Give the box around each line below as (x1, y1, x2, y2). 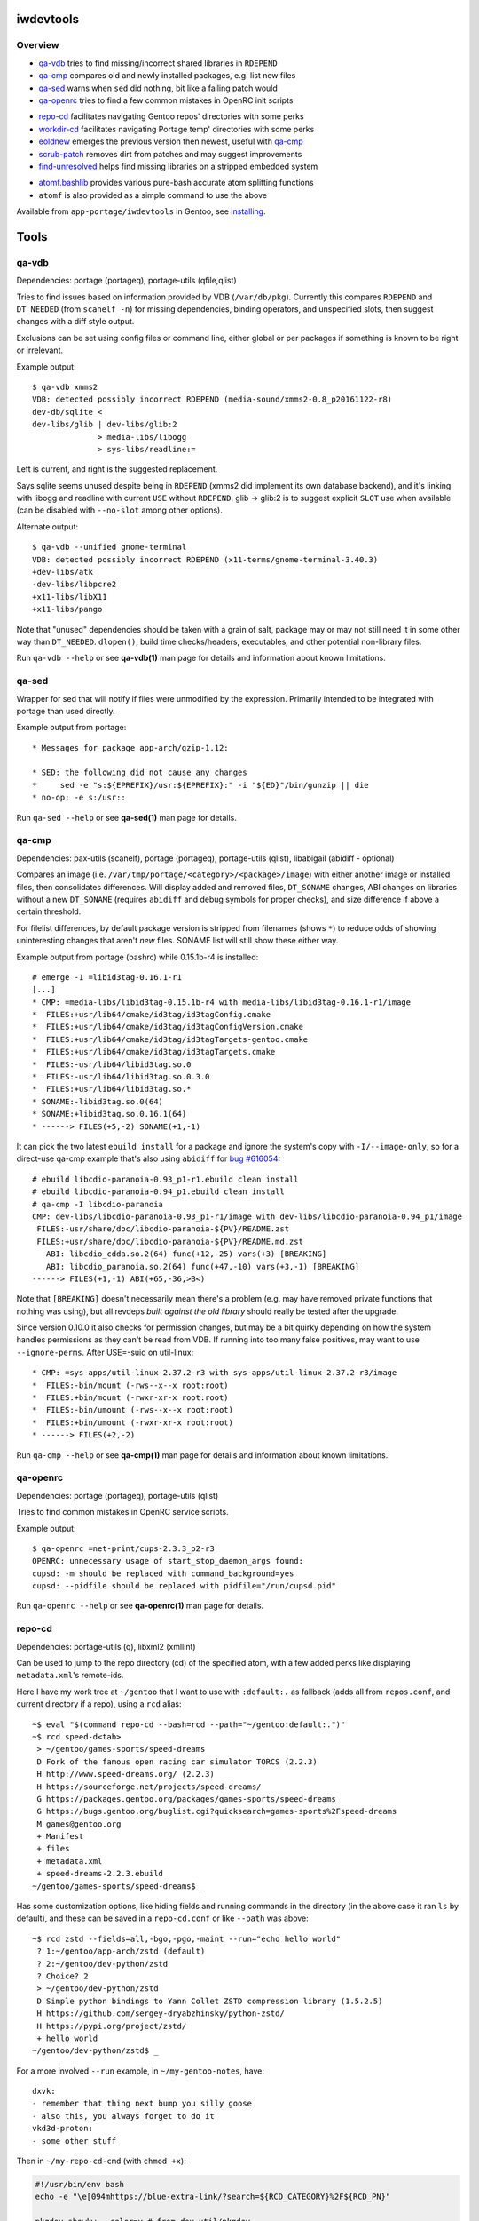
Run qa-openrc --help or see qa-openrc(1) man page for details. (16, 1600, 264, 1612)
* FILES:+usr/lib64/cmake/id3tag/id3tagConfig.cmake (32, 1009, 271, 1020)
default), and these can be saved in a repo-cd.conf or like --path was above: (16, 1913, 310, 1923)
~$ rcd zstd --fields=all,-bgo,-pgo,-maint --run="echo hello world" (32, 1933, 342, 1944)
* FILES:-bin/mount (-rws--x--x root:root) (32, 1380, 230, 1390)
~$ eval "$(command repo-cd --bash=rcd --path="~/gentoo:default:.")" (32, 1719, 346, 1730)
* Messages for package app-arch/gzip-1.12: (32, 743, 230, 752)
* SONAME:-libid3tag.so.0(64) (32, 1096, 164, 1106)
